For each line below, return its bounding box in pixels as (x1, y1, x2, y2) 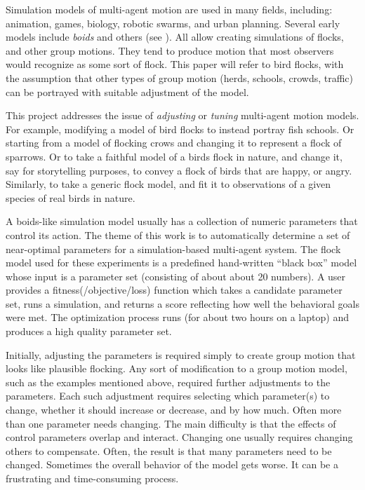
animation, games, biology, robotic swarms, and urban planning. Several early (6, 15, 340, 30)
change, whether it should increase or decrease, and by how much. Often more (6, 402, 342, 417)
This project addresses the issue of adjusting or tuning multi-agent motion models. (6, 108, 359, 123)
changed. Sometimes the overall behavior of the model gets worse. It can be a (6, 457, 338, 472)
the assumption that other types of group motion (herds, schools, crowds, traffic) (6, 70, 354, 85)
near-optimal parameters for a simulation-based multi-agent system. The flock (6, 241, 341, 256)
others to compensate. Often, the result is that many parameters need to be (6, 443, 332, 458)
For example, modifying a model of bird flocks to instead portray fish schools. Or (6, 121, 354, 136)
